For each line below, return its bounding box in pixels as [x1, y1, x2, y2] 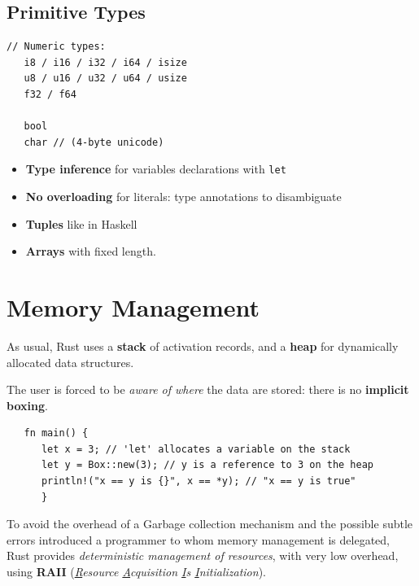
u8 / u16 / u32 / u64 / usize [24, 72, 187, 85]
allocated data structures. [7, 353, 134, 370]
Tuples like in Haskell [25, 215, 137, 232]
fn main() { [24, 427, 89, 439]
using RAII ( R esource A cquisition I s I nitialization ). [7, 563, 266, 580]
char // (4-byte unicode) [24, 136, 164, 148]
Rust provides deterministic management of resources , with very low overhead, [7, 547, 399, 564]
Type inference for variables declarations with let [25, 160, 286, 177]
